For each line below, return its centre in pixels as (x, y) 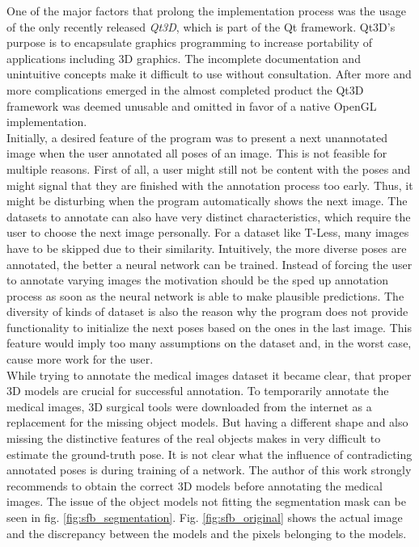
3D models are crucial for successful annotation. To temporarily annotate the (198, 391)
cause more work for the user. (80, 359)
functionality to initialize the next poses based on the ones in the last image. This (209, 327)
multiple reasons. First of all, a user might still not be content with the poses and (209, 168)
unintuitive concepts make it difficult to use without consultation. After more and (209, 74)
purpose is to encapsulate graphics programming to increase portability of (190, 42)
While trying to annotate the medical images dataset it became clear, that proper (209, 374)
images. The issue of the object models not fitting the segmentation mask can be (206, 501)
